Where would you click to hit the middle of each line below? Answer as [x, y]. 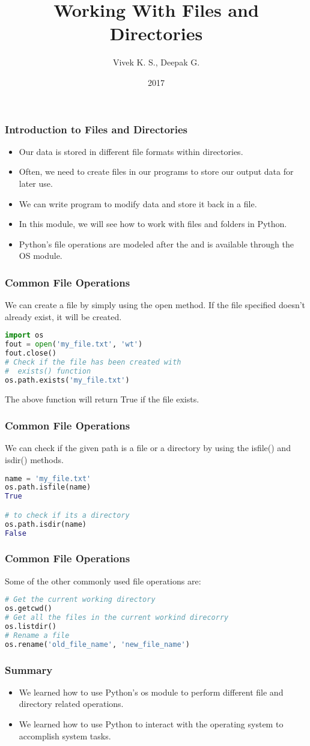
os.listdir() [31, 626]
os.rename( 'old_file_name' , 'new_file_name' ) [97, 644]
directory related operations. [71, 704]
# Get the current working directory [80, 600]
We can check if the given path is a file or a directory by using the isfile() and [148, 448]
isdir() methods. [34, 460]
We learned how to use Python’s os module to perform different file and [151, 692]
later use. [36, 183]
